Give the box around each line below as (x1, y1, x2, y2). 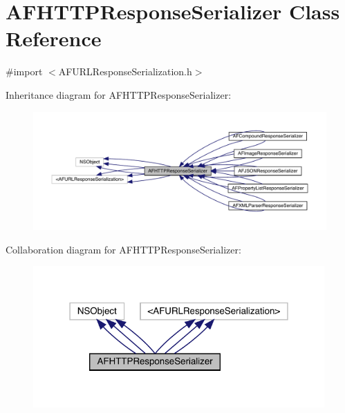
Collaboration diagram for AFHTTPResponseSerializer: (6, 242, 241, 256)
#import (6, 64, 43, 79)
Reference (6, 24, 102, 52)
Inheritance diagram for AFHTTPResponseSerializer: (6, 87, 232, 102)
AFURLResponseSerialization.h (58, 64, 192, 79)
